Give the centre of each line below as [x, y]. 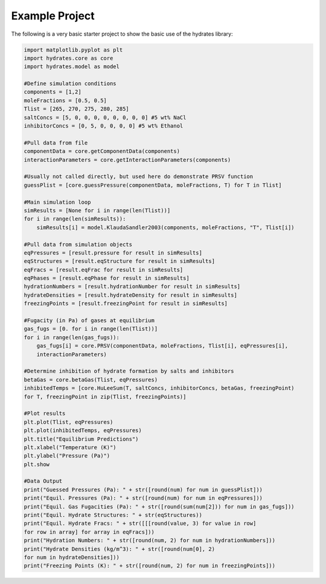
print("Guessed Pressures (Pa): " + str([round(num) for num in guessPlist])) [143, 489]
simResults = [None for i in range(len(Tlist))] [97, 210]
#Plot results [45, 414]
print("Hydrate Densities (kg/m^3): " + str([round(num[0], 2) [120, 549]
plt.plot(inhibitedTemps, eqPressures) [83, 430]
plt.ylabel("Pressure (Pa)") [67, 456]
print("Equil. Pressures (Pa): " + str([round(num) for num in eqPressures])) [143, 498]
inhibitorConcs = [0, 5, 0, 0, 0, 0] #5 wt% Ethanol [104, 126]
